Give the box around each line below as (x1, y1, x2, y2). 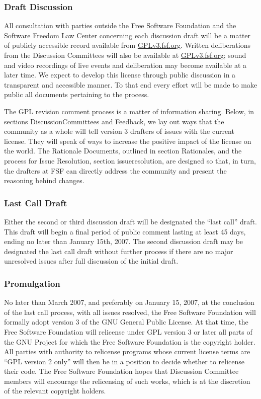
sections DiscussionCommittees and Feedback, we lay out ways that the (4, 116, 224, 126)
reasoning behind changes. (4, 175, 84, 186)
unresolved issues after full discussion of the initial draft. (4, 256, 179, 266)
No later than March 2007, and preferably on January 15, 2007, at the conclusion (4, 297, 254, 307)
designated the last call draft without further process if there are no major (4, 246, 233, 256)
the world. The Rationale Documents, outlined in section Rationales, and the (4, 145, 242, 156)
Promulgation (4, 277, 60, 289)
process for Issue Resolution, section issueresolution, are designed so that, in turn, (4, 155, 256, 166)
